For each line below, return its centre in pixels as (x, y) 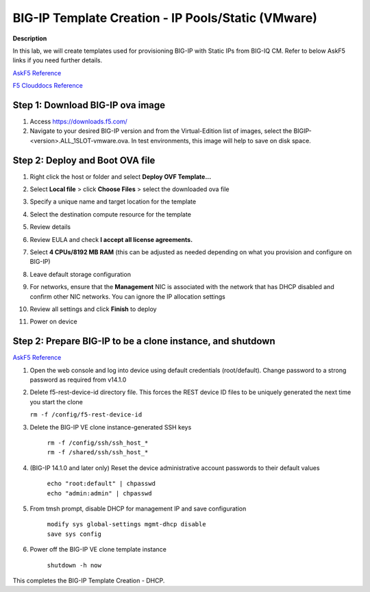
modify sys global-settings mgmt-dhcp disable (126, 525)
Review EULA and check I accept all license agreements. (111, 239)
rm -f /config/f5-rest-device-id (86, 415)
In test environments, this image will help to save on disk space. (221, 140)
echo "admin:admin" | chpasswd (99, 493)
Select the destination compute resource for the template (111, 214)
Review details (50, 227)
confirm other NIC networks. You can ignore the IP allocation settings (127, 296)
